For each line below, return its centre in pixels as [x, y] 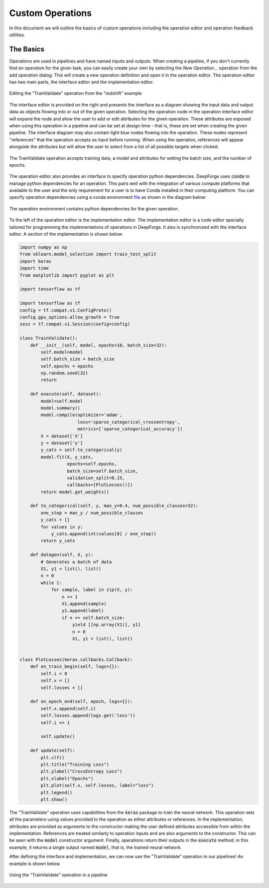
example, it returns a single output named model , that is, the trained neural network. [95, 847]
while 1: [51, 583]
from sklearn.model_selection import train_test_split [88, 254]
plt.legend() [57, 792]
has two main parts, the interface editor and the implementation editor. [81, 82]
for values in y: [62, 527]
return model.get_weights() [75, 492]
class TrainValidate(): [49, 338]
